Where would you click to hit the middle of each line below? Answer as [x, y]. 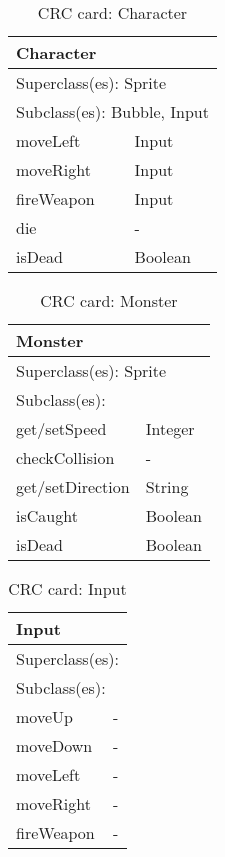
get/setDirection [73, 486]
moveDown [54, 745]
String [167, 486]
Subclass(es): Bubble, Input [112, 111]
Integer [170, 428]
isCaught [47, 515]
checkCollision [65, 457]
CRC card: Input [67, 588]
